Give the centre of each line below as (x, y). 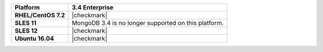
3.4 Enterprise (93, 7)
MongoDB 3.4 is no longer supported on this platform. (148, 23)
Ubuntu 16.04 (34, 38)
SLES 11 (26, 23)
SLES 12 (26, 31)
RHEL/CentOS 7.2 (40, 15)
